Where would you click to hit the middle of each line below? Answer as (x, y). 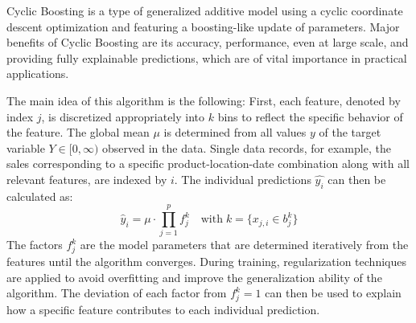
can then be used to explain (333, 293)
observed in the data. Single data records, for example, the (247, 147)
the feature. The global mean (78, 132)
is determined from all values (235, 132)
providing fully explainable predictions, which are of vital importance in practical (207, 57)
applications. (38, 74)
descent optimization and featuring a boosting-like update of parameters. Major (203, 26)
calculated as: (40, 196)
